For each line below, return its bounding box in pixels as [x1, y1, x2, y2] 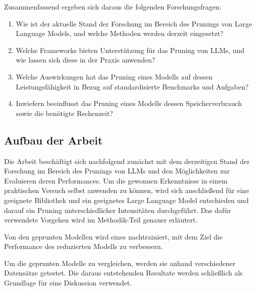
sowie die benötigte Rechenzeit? [16, 107, 113, 118]
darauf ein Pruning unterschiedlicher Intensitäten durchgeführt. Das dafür [4, 204, 231, 215]
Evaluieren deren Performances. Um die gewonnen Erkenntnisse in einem [4, 175, 227, 185]
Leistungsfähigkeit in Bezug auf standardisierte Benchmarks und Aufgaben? [16, 81, 249, 91]
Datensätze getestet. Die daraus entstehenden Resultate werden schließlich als [4, 267, 243, 278]
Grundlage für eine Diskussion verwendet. [4, 277, 132, 288]
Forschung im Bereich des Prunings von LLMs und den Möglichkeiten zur [4, 165, 230, 176]
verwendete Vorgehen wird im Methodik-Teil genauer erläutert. [4, 214, 198, 225]
